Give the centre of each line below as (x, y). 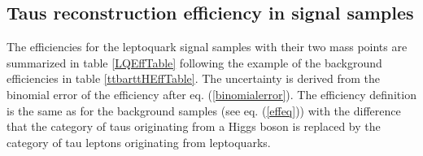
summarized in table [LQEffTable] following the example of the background (194, 62)
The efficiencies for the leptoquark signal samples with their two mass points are (207, 47)
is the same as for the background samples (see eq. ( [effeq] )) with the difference (204, 110)
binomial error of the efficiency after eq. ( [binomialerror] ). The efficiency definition (211, 94)
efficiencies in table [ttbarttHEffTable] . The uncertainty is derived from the (194, 78)
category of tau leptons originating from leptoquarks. (139, 142)
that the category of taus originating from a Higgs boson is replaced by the (194, 126)
